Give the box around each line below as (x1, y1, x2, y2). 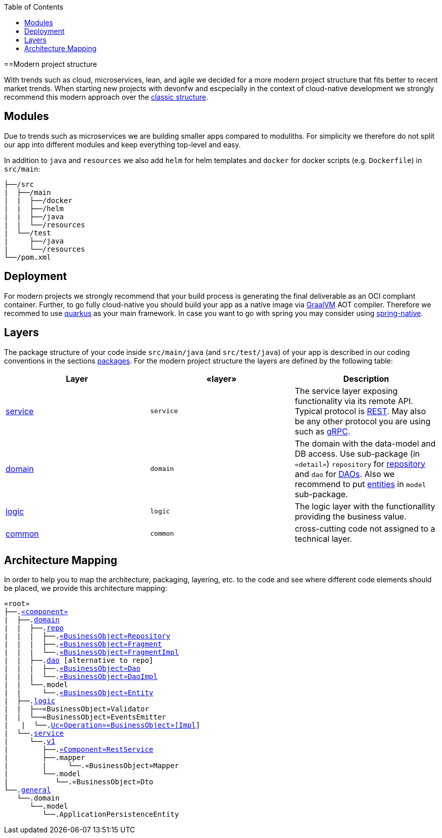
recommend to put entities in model (294, 478, 426, 489)
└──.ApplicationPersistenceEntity (42, 810, 179, 819)
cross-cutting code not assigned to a (294, 523, 435, 534)
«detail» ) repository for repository (294, 458, 426, 469)
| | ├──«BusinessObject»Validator (4, 705, 149, 713)
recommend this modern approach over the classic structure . (4, 93, 208, 101)
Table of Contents (4, 3, 64, 11)
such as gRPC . (294, 426, 350, 436)
